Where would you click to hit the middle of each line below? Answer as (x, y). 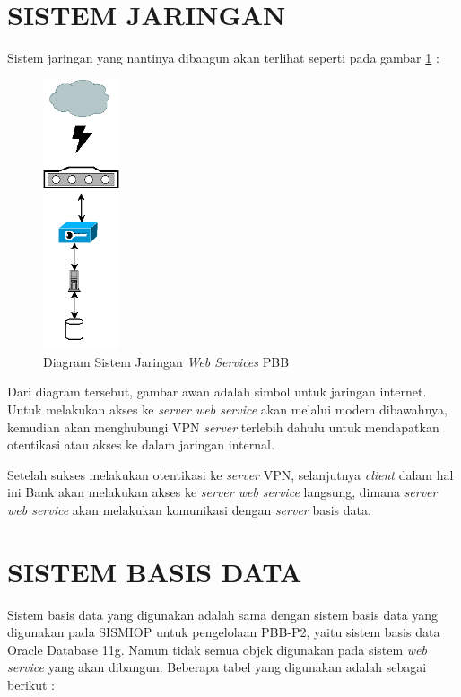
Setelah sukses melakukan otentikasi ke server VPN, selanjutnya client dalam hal (230, 474)
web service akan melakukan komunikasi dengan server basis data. (189, 509)
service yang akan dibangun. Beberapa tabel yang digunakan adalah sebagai (217, 667)
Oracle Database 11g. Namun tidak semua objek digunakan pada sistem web (217, 649)
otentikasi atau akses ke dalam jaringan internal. (141, 444)
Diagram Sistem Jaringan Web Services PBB (166, 361)
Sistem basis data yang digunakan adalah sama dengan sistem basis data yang (223, 614)
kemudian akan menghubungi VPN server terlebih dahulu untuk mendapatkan (223, 427)
